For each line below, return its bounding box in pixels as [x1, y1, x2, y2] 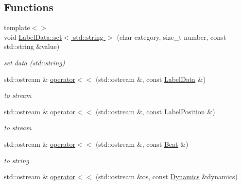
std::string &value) [4, 41, 60, 51]
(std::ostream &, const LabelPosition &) [95, 106, 215, 116]
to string [4, 155, 29, 165]
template [4, 22, 30, 32]
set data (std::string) [4, 57, 65, 67]
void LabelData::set [4, 31, 62, 42]
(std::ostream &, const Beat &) [95, 139, 189, 149]
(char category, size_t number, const [117, 31, 226, 42]
